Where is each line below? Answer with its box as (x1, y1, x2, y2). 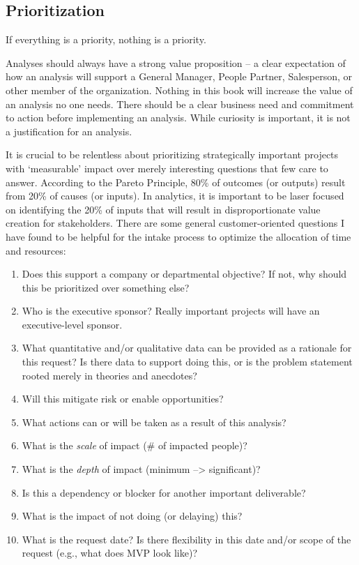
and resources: (6, 243, 66, 257)
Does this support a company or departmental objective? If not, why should (22, 266, 347, 281)
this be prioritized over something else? (22, 280, 190, 294)
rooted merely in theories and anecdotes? (22, 368, 197, 382)
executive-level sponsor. (22, 317, 123, 331)
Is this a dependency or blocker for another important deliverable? (22, 485, 306, 499)
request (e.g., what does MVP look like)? (22, 545, 198, 560)
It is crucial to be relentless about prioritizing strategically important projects (6, 147, 339, 162)
